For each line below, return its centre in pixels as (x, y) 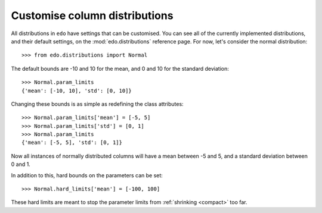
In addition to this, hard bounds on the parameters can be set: (87, 175)
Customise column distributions (92, 15)
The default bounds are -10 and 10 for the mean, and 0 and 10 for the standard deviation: (120, 68)
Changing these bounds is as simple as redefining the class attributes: (97, 104)
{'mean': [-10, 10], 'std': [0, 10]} (77, 90)
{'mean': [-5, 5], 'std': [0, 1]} (72, 142)
